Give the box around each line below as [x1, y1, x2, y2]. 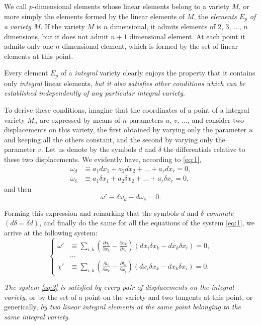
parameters [129, 114, 163, 125]
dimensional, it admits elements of [110, 21, 216, 32]
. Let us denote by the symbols [41, 144, 136, 154]
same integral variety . [4, 311, 70, 321]
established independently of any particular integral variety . [4, 88, 185, 98]
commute [206, 207, 234, 218]
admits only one [4, 41, 53, 51]
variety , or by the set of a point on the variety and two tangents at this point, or [4, 291, 253, 302]
